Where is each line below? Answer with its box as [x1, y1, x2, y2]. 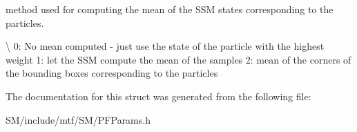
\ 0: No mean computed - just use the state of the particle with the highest [6, 39, 325, 53]
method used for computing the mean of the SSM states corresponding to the [6, 2, 334, 16]
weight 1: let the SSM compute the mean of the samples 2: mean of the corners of [6, 52, 351, 66]
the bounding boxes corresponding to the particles [6, 66, 218, 80]
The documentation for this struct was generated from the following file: [6, 88, 311, 103]
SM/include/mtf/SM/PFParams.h [6, 112, 151, 126]
